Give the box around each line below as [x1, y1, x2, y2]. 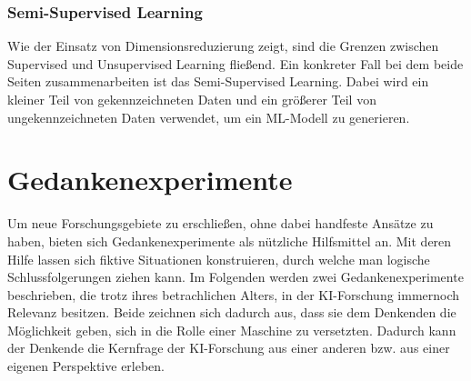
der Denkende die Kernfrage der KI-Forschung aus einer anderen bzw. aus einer [7, 338, 450, 357]
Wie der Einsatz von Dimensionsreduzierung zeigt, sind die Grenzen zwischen [7, 36, 439, 55]
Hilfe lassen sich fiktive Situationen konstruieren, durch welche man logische [7, 249, 430, 268]
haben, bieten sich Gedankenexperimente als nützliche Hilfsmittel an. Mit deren [7, 231, 452, 250]
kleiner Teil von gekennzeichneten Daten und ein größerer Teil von [7, 90, 376, 108]
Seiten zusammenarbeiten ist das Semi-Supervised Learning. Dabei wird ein [7, 72, 429, 91]
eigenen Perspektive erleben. [7, 356, 165, 376]
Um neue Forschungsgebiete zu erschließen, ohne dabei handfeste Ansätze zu [7, 214, 434, 233]
